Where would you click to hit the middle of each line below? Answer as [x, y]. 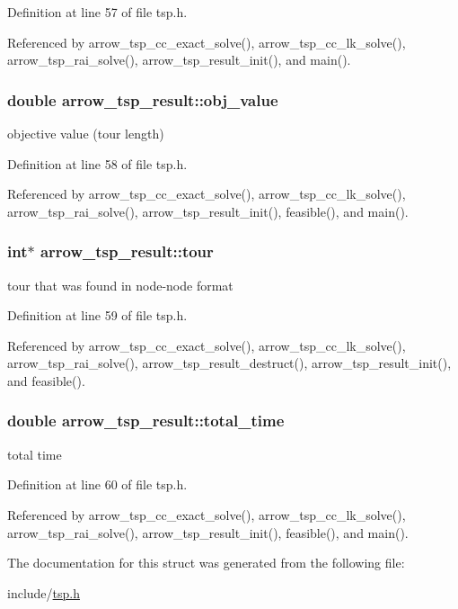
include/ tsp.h [44, 592]
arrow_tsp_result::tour [127, 251]
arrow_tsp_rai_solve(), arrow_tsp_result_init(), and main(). [179, 60]
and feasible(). [46, 380]
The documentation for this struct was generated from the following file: [206, 563]
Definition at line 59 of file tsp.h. [97, 315]
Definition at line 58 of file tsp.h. [97, 163]
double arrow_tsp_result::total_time [146, 421]
